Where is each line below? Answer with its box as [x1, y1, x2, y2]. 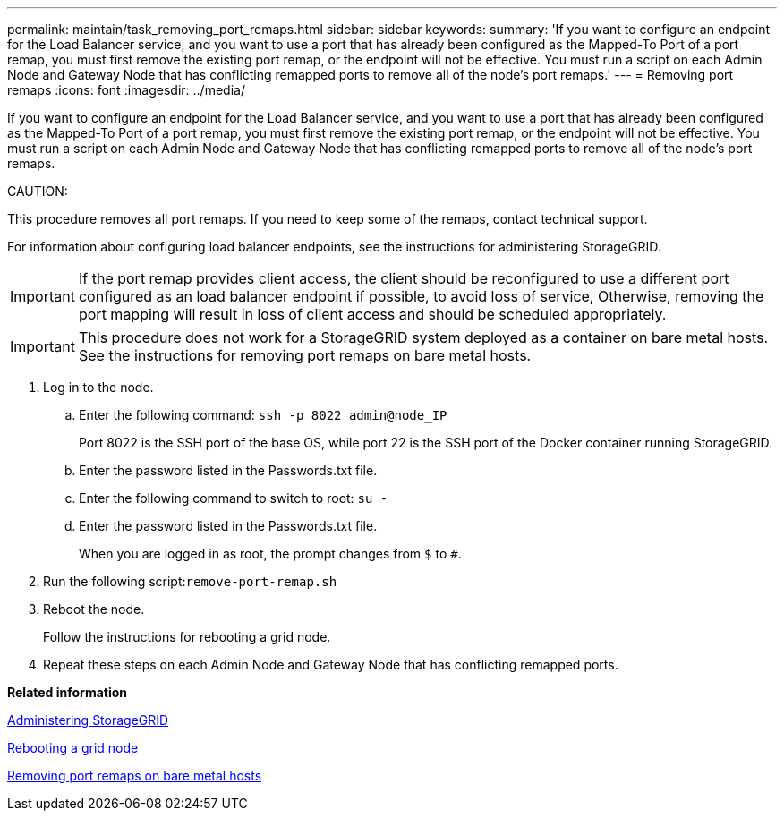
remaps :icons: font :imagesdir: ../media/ [7, 82, 245, 98]
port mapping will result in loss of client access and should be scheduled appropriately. [78, 305, 667, 323]
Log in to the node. [43, 379, 154, 395]
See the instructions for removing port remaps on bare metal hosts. [78, 346, 532, 364]
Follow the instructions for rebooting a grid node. [43, 629, 331, 644]
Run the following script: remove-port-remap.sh [43, 574, 337, 589]
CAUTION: [7, 183, 68, 199]
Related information [7, 685, 128, 700]
